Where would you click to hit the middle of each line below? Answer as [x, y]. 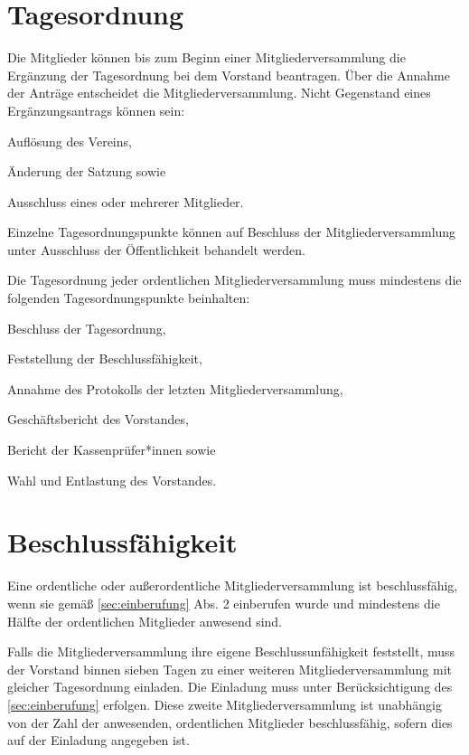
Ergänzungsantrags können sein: [96, 110]
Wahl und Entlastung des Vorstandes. [112, 480]
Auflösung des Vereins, [70, 141]
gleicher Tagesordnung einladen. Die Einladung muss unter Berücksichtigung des [230, 687]
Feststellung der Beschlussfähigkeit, [105, 359]
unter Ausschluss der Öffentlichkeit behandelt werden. [156, 249]
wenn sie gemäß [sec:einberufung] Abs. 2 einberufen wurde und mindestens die [224, 603]
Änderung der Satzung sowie [87, 171]
